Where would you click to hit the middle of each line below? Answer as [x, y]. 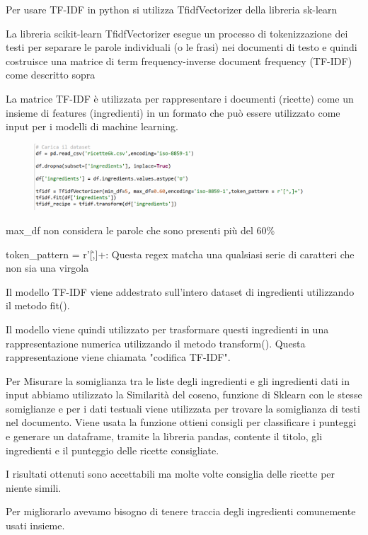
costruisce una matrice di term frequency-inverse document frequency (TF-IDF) [179, 61]
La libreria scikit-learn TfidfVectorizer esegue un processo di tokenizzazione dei [177, 33]
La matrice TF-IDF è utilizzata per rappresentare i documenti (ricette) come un [180, 98]
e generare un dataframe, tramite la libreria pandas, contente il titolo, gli [164, 436]
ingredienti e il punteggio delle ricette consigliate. [113, 450]
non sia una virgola [47, 268]
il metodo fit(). [38, 305]
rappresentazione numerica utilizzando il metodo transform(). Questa [156, 343]
